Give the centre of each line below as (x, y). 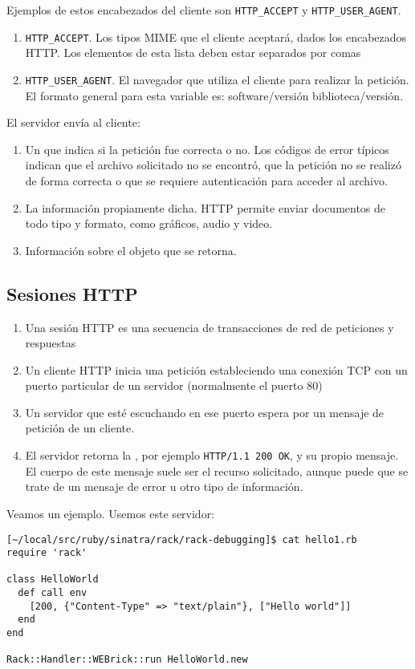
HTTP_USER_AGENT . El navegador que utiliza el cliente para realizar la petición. (217, 79)
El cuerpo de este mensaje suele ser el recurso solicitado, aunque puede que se (217, 470)
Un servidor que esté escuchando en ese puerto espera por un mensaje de (205, 412)
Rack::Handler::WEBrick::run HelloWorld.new (127, 660)
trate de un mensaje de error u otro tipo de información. (164, 487)
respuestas (51, 343)
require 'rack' (47, 553)
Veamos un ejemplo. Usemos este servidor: (111, 513)
